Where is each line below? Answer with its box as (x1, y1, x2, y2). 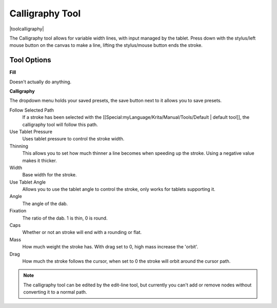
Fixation (9, 208, 27, 214)
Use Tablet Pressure (9, 129, 52, 135)
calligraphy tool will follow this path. (22, 121, 98, 128)
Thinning (9, 143, 28, 149)
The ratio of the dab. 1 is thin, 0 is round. (22, 215, 108, 221)
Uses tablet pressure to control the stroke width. (22, 136, 125, 142)
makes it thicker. (22, 157, 57, 164)
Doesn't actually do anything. (9, 79, 72, 85)
